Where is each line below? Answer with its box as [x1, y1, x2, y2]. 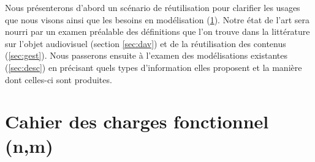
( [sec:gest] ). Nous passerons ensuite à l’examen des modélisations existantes [5, 49, 287, 62]
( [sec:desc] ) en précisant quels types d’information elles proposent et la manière [5, 61, 302, 73]
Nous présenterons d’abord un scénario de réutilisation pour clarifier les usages [5, 1, 300, 13]
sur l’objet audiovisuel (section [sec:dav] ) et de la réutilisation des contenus [5, 37, 286, 50]
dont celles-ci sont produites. [5, 73, 112, 86]
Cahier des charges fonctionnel [5, 109, 269, 134]
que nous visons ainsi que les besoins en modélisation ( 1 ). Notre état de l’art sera [5, 13, 309, 26]
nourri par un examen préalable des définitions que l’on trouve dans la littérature [5, 25, 310, 38]
